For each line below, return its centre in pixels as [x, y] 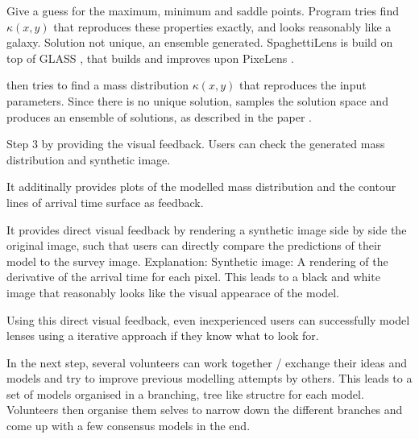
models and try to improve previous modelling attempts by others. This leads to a [209, 378]
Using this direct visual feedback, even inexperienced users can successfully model [208, 319]
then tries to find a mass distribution [97, 85]
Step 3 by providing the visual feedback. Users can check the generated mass [196, 144]
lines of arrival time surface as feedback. [105, 202]
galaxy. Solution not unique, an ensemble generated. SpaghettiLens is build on [200, 42]
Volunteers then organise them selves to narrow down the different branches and [205, 410]
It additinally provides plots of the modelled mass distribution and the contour [201, 186]
